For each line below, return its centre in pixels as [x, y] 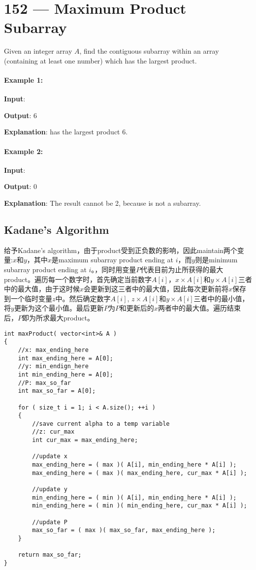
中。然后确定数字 [83, 298]
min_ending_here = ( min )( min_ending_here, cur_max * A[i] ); [140, 506]
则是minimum [216, 260]
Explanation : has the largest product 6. [66, 132]
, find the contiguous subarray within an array [149, 51]
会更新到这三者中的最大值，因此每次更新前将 [156, 289]
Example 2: [23, 151]
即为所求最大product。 [58, 318]
